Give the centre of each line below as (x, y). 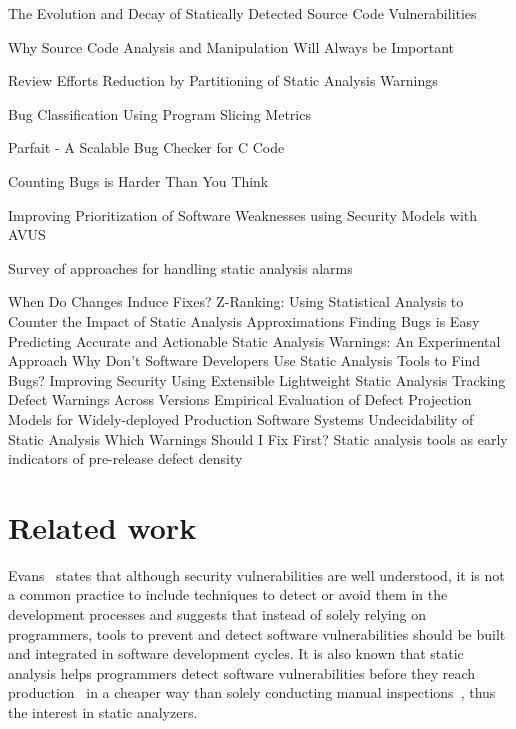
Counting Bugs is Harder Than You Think (138, 180)
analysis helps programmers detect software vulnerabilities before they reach (241, 672)
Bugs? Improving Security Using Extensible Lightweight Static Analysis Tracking (257, 379)
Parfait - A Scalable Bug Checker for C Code (146, 147)
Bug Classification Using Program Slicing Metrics (159, 113)
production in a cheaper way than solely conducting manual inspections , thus (252, 692)
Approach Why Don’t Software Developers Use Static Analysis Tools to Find (244, 360)
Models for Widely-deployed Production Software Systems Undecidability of (241, 418)
